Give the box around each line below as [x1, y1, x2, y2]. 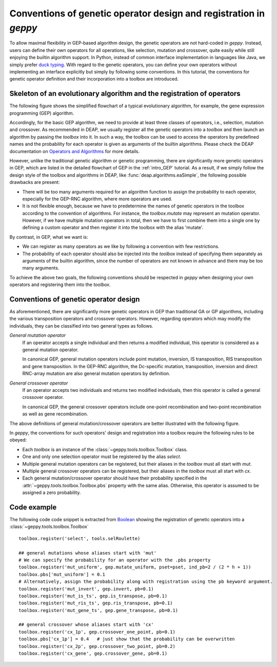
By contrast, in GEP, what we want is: [9, 234, 88, 240]
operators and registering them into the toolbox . [9, 281, 111, 288]
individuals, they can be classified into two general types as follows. [9, 322, 153, 329]
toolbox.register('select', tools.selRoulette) [18, 536, 141, 541]
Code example [9, 503, 57, 511]
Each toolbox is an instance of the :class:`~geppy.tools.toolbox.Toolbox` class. [22, 446, 188, 452]
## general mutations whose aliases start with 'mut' [18, 550, 156, 556]
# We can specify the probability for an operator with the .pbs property [18, 557, 211, 563]
